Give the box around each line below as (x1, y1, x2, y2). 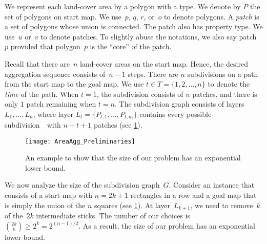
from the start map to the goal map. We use (5, 78, 144, 89)
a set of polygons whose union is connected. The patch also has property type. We (5, 21, 263, 32)
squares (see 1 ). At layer (94, 199, 171, 210)
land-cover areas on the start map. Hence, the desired (80, 58, 248, 69)
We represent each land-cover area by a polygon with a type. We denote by (5, 1, 241, 11)
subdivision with (5, 119, 61, 130)
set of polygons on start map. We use (5, 11, 121, 22)
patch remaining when (26, 98, 96, 109)
